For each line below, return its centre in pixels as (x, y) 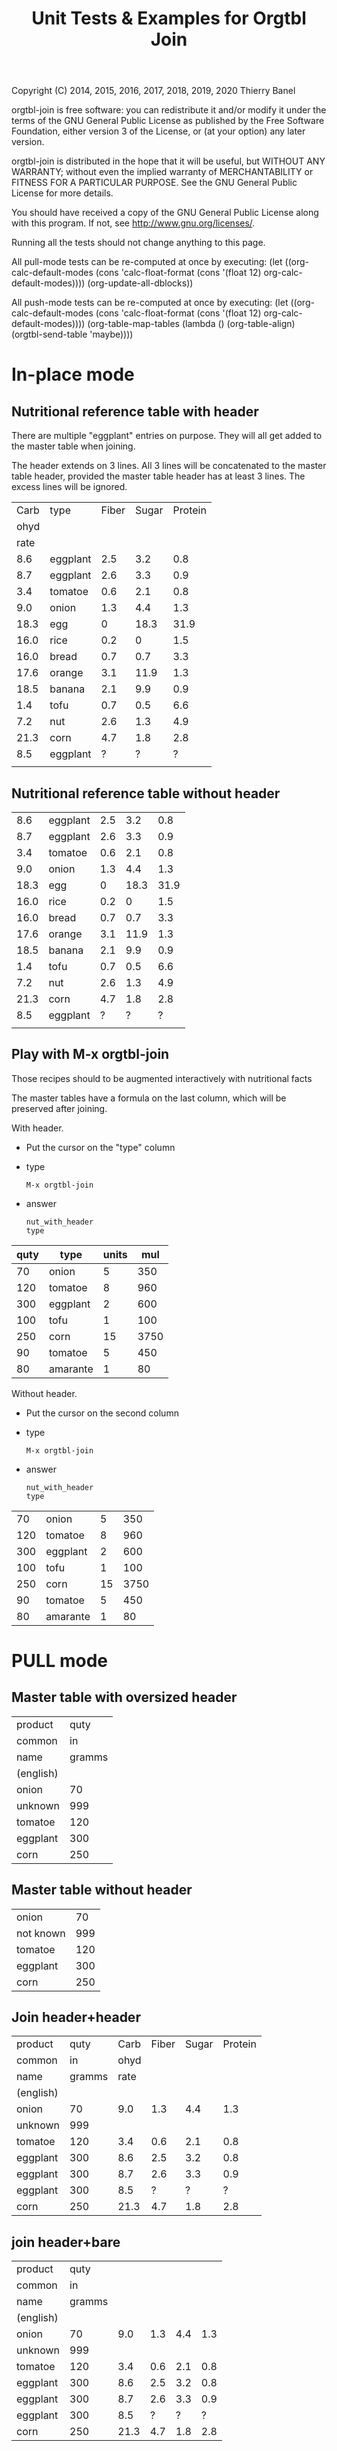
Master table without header (102, 1890)
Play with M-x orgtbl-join (90, 1054)
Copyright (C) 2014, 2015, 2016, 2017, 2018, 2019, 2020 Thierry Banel (153, 91)
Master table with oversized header (124, 1697)
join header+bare (66, 2242)
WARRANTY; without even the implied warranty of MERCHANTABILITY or (162, 172)
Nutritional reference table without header (146, 793)
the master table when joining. (73, 446)
